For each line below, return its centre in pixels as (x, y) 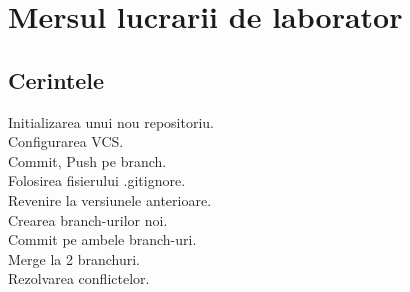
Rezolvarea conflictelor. (79, 278)
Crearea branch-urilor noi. (88, 219)
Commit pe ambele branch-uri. (102, 239)
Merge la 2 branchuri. (74, 258)
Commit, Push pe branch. (87, 160)
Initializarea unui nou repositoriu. (111, 121)
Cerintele (56, 79)
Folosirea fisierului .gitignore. (97, 180)
